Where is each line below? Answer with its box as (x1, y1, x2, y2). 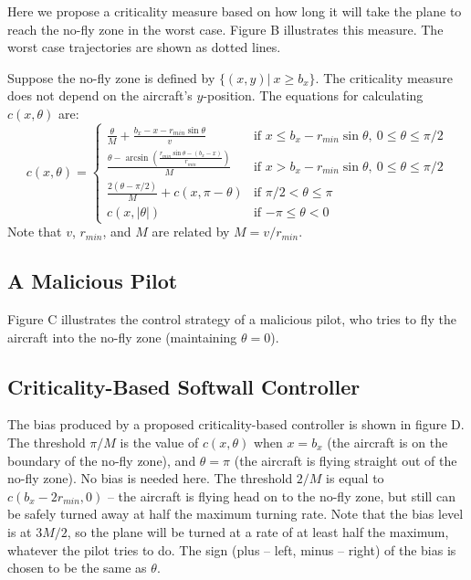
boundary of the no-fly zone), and (7, 450, 196, 469)
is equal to (326, 469, 384, 488)
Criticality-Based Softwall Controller (7, 372, 361, 400)
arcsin (125, 153, 149, 163)
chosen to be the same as (7, 558, 147, 577)
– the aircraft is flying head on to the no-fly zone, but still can (107, 486, 455, 505)
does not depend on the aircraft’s (7, 86, 193, 105)
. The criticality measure (315, 68, 453, 87)
